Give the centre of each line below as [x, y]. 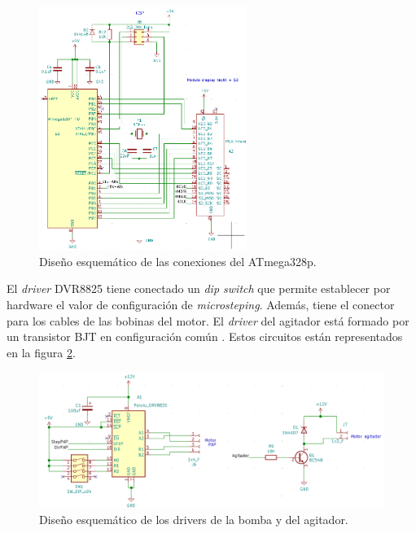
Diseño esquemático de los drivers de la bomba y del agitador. [194, 520]
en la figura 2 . [41, 352]
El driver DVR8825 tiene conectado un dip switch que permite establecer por [199, 288]
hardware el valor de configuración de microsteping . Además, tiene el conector [201, 304]
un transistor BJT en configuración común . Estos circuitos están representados [205, 336]
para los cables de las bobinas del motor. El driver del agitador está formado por [208, 320]
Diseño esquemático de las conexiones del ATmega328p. [178, 261]
